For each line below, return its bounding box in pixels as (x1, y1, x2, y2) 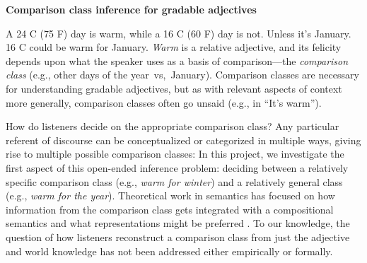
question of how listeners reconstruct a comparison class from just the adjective (6, 229, 350, 244)
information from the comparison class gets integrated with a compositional (6, 201, 334, 216)
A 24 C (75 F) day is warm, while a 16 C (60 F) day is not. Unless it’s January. (6, 25, 351, 40)
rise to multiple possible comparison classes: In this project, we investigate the (6, 146, 344, 161)
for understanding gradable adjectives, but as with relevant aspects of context (6, 81, 342, 95)
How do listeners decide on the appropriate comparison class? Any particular (6, 119, 339, 134)
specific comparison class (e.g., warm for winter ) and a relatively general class (6, 174, 343, 189)
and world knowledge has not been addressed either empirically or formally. (6, 243, 333, 258)
